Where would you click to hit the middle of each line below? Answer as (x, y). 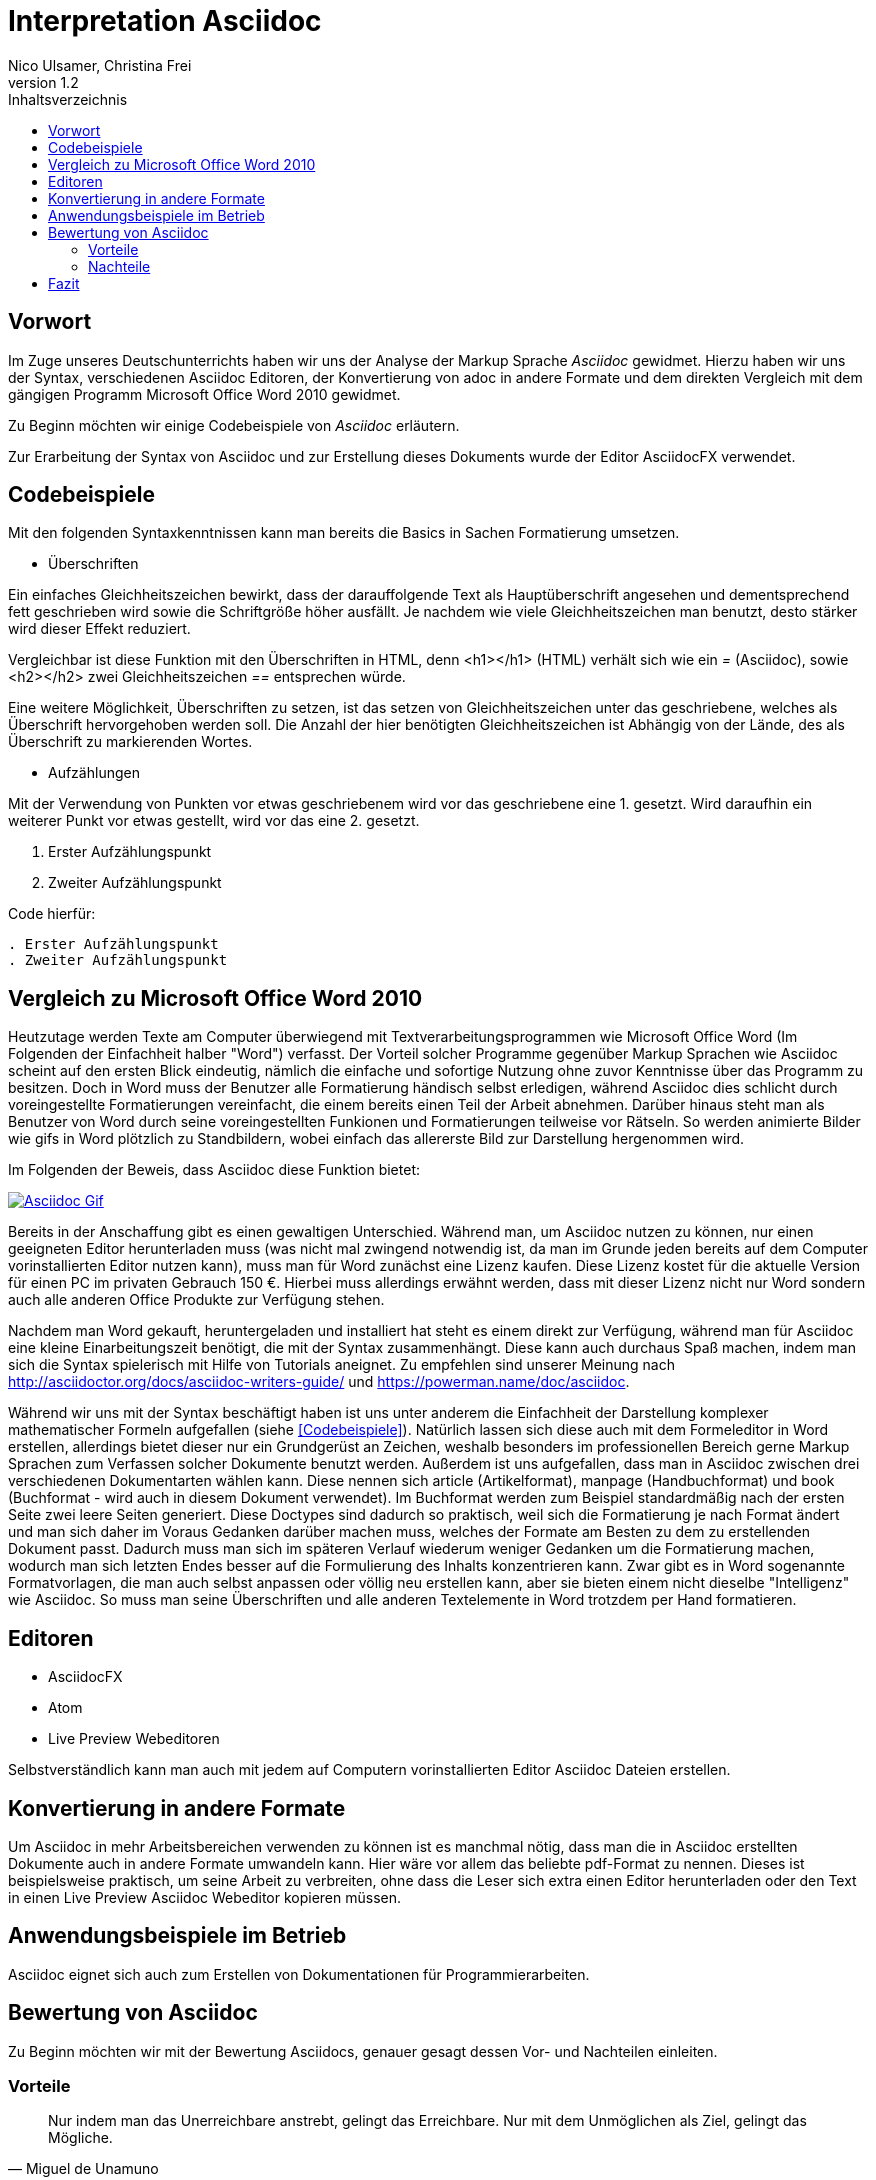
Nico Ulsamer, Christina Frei (100, 65)
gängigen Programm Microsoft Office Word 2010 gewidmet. (204, 394)
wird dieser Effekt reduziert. (99, 629)
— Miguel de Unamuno (83, 2169)
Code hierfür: (52, 914)
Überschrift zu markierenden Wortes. (130, 742)
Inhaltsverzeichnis (68, 99)
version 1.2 (43, 82)
